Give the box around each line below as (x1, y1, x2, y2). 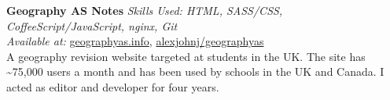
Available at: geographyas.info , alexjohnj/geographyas (6, 33, 264, 49)
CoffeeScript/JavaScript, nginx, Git (6, 17, 178, 34)
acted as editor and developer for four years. (6, 78, 219, 95)
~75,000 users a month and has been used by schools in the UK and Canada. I (6, 63, 384, 80)
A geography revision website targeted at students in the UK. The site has (6, 48, 366, 64)
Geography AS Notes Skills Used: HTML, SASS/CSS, (6, 2, 283, 18)
